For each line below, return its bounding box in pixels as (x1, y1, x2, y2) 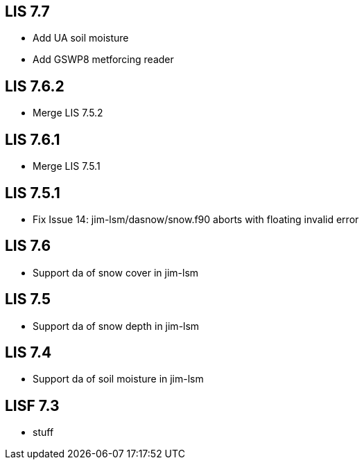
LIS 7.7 (5, 3, 50, 20)
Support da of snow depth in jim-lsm (33, 319, 200, 332)
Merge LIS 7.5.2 (33, 107, 103, 119)
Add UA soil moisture (33, 32, 129, 44)
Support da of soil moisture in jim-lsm (33, 373, 204, 385)
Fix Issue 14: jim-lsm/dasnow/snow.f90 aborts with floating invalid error (33, 213, 359, 225)
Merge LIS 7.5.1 (33, 160, 101, 173)
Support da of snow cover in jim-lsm (33, 266, 199, 279)
